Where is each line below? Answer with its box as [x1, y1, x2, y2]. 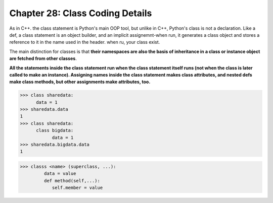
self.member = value [52, 185, 103, 191]
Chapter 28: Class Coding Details [9, 8, 152, 19]
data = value [43, 171, 76, 176]
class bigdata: [36, 127, 74, 133]
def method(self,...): [43, 178, 101, 183]
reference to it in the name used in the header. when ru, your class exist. [9, 39, 160, 45]
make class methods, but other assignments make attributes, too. [9, 79, 151, 85]
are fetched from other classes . [9, 55, 77, 61]
